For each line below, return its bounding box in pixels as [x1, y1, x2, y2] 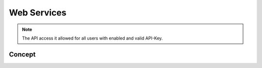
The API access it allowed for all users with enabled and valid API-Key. [22, 35, 163, 41]
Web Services [9, 7, 66, 18]
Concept [9, 50, 36, 58]
